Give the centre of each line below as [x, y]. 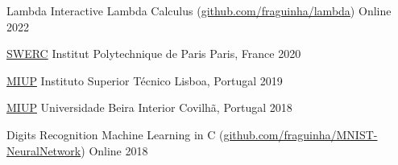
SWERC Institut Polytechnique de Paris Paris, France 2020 [154, 54]
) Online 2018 [114, 150]
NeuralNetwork [44, 150]
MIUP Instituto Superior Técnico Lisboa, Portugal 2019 [145, 80]
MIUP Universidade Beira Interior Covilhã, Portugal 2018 [149, 107]
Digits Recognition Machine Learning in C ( [115, 134]
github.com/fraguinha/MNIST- [301, 134]
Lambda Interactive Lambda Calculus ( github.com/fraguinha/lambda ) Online [199, 10]
